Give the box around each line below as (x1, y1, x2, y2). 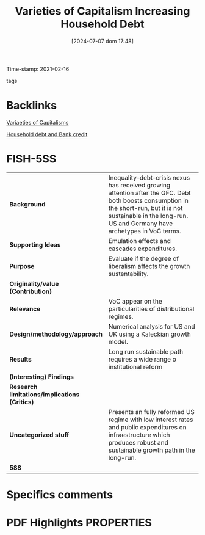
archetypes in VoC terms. (108, 227, 181, 235)
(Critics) (9, 398, 34, 406)
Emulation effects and (108, 236, 171, 245)
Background (9, 200, 46, 208)
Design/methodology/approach (9, 330, 103, 338)
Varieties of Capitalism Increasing (15, 4, 190, 18)
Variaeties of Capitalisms (6, 118, 69, 126)
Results (9, 355, 32, 363)
